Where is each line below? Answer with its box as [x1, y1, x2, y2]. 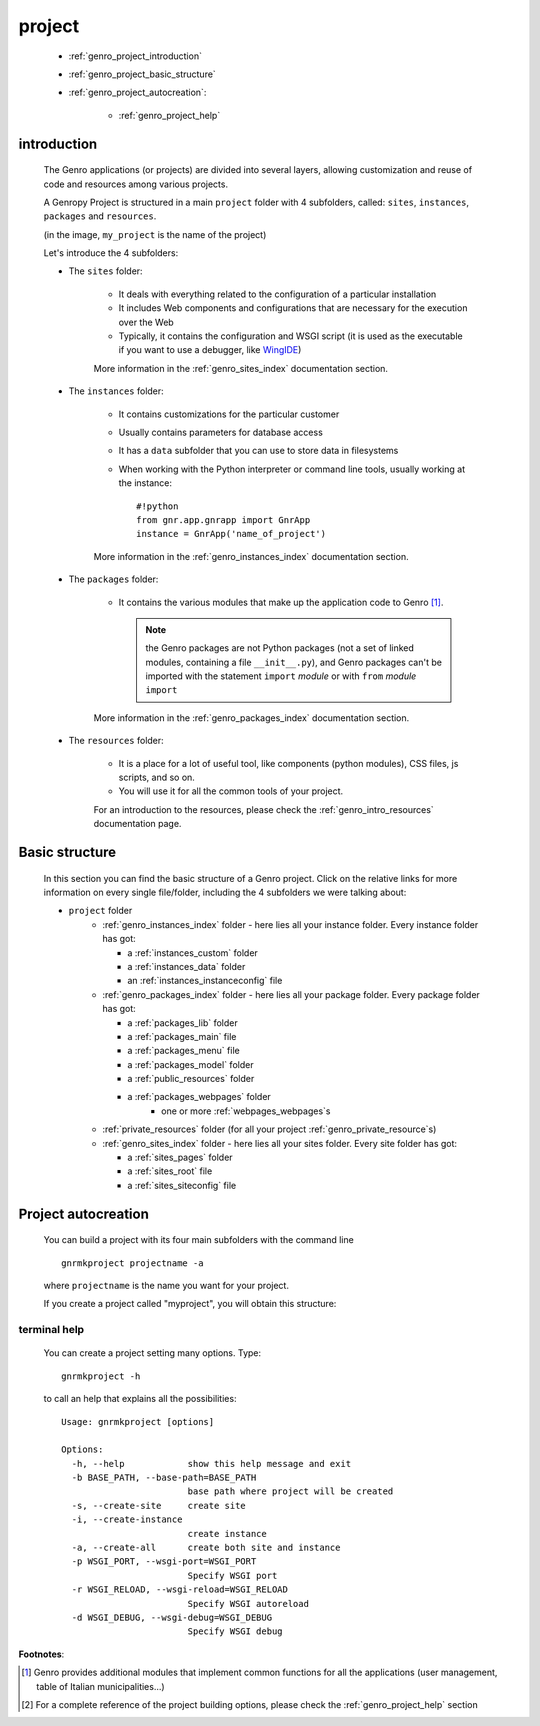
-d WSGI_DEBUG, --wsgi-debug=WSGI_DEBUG [71, 1611, 273, 1623]
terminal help [18, 1323, 85, 1337]
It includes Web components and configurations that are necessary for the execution [118, 302, 468, 314]
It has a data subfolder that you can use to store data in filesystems [118, 445, 399, 457]
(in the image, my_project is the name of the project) [43, 228, 267, 240]
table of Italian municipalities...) [36, 1680, 165, 1692]
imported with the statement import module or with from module [145, 670, 417, 682]
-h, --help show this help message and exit [71, 1458, 352, 1469]
